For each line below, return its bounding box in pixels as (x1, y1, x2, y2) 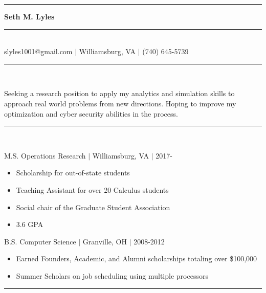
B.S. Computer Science (4, 236, 76, 246)
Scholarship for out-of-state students (16, 167, 130, 178)
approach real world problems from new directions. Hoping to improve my (4, 98, 236, 108)
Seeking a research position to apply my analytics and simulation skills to (4, 88, 235, 99)
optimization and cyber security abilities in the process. (4, 108, 178, 119)
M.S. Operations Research (4, 150, 86, 161)
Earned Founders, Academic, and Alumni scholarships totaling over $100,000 (16, 253, 257, 264)
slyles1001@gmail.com (4, 46, 73, 57)
